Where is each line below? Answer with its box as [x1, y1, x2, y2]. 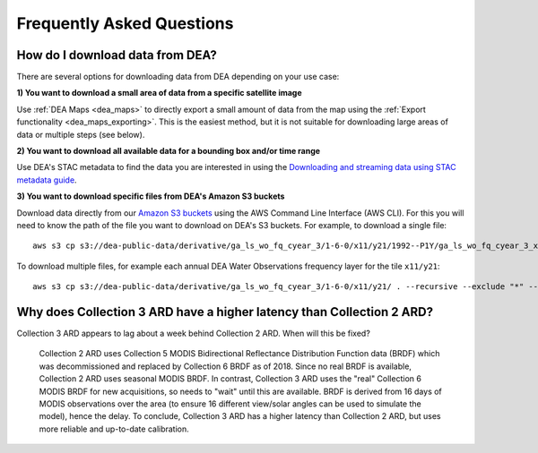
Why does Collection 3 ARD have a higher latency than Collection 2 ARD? [16, 304, 434, 320]
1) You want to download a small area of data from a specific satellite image [16, 88, 302, 98]
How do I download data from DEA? [16, 47, 217, 63]
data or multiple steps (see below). [16, 129, 145, 140]
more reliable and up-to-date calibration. [39, 423, 190, 434]
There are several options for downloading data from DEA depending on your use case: [16, 72, 340, 82]
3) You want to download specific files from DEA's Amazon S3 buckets [16, 191, 285, 201]
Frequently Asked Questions [16, 13, 234, 33]
